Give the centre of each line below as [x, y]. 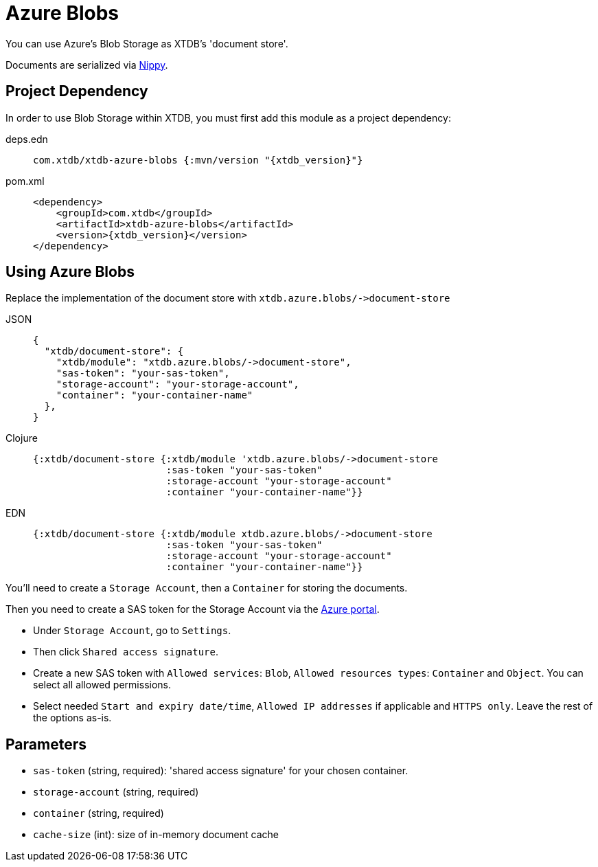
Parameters [46, 744]
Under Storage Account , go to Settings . [132, 631]
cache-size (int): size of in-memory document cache [156, 835]
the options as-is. [72, 718]
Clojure [22, 438]
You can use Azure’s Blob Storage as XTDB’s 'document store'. [147, 43]
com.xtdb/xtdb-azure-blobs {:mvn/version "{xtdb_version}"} [198, 160]
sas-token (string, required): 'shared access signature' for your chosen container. [221, 771]
